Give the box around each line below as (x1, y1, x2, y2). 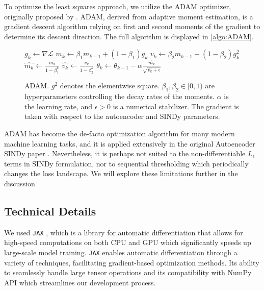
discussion (4, 178, 35, 189)
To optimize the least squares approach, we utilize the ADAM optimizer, (4, 1, 231, 11)
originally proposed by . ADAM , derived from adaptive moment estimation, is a (4, 11, 253, 21)
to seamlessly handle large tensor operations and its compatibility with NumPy (4, 267, 252, 278)
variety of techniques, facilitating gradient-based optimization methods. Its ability (4, 257, 259, 268)
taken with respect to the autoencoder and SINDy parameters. (24, 111, 220, 122)
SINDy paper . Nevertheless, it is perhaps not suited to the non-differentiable (4, 148, 246, 159)
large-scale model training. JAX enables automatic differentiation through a (4, 247, 237, 258)
